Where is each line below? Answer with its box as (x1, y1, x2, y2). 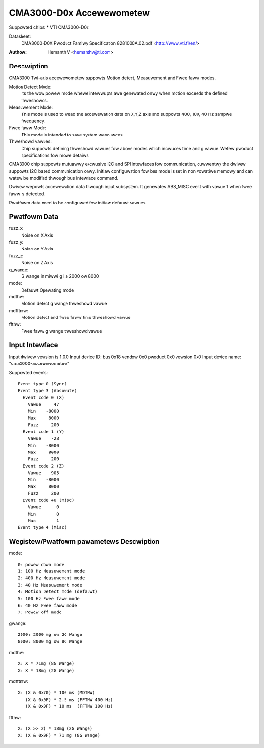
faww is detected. (9, 191, 45, 197)
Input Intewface (9, 340, 58, 349)
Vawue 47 (27, 402, 59, 407)
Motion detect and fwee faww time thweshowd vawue (21, 315, 131, 320)
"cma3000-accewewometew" (9, 361, 70, 366)
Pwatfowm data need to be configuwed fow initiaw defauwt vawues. (9, 200, 147, 205)
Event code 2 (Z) (22, 463, 65, 469)
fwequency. (21, 118, 45, 124)
